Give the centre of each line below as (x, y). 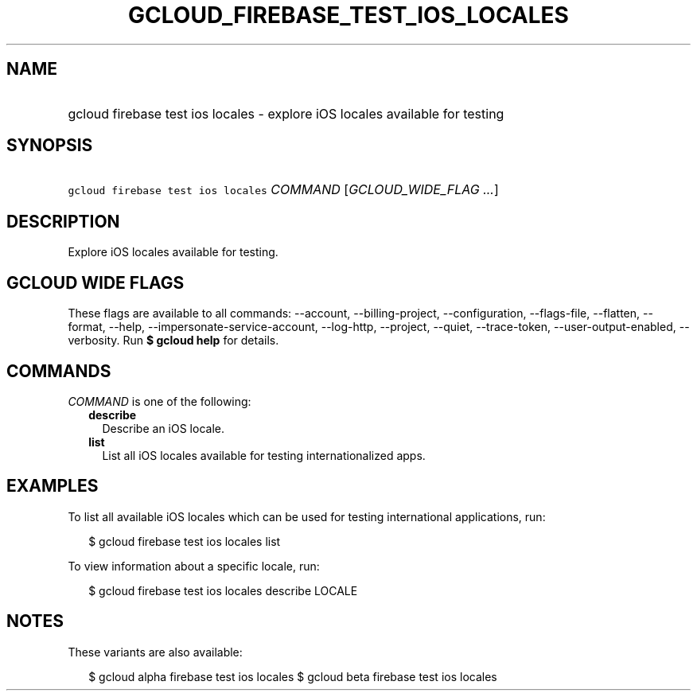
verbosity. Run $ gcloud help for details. (173, 341)
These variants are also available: (155, 652)
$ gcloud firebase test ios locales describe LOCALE (223, 590)
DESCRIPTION (63, 221)
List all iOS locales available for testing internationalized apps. (264, 455)
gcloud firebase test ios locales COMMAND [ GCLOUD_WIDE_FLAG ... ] (283, 190)
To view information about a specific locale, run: (194, 566)
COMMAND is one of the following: (160, 401)
